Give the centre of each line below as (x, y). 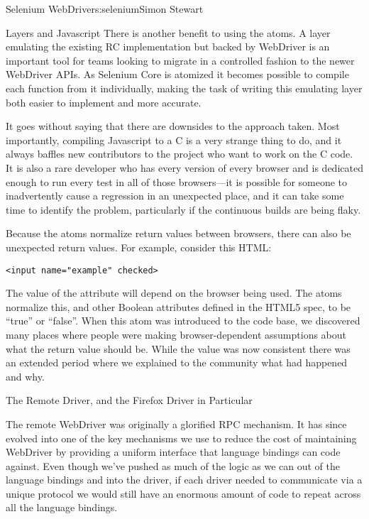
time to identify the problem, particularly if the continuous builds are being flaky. (183, 209)
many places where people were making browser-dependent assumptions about (176, 334)
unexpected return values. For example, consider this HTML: (139, 247)
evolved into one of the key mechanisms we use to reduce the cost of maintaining (181, 438)
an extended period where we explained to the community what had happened (177, 362)
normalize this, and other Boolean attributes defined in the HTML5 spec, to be (178, 306)
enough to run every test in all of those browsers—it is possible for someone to (177, 181)
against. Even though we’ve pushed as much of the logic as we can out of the (173, 465)
